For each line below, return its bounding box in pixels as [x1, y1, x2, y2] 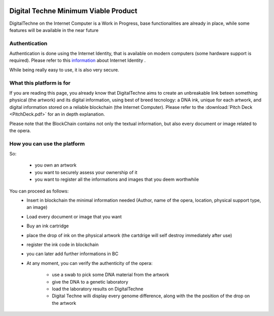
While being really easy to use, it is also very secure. [9, 66, 119, 73]
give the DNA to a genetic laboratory [52, 279, 129, 285]
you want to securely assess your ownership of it [35, 169, 138, 175]
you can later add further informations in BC [26, 251, 119, 257]
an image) [26, 204, 48, 210]
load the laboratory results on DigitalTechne [52, 286, 144, 292]
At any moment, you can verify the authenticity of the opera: [26, 260, 153, 266]
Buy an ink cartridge [26, 223, 69, 229]
